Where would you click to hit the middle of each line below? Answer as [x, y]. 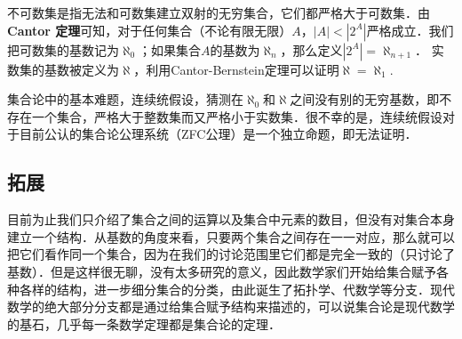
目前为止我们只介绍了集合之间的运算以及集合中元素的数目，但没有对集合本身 [231, 219]
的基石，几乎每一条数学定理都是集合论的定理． [144, 323]
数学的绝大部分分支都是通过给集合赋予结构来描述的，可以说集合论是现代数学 [231, 307]
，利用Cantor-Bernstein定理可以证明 [236, 69]
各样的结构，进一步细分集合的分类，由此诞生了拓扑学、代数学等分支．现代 [237, 289]
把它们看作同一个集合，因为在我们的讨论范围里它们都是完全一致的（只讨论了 [231, 254]
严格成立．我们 [410, 30]
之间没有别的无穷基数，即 [365, 99]
